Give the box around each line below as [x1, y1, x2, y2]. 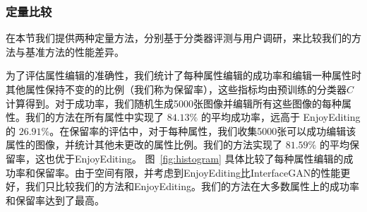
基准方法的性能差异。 [25, 44, 124, 59]
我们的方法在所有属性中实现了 [25, 110, 164, 124]
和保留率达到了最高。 [6, 192, 104, 207]
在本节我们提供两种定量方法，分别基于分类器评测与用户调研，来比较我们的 [6, 30, 351, 45]
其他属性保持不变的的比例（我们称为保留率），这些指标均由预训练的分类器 [6, 82, 347, 96]
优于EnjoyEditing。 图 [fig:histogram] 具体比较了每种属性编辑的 [54, 151, 344, 165]
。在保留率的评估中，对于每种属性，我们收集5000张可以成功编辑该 [49, 123, 356, 138]
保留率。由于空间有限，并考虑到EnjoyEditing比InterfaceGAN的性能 [35, 165, 341, 179]
